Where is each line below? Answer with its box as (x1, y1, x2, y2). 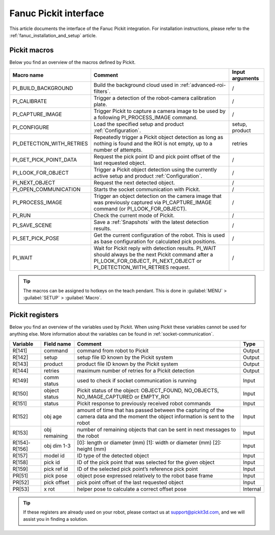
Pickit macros (9, 46, 54, 54)
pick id (44, 459, 60, 466)
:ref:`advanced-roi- (180, 81, 226, 89)
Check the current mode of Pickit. (93, 212, 175, 219)
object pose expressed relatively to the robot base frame (77, 472, 213, 479)
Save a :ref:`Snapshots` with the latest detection (93, 219, 209, 226)
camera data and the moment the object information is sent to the (77, 413, 234, 420)
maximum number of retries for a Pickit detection (77, 367, 195, 374)
